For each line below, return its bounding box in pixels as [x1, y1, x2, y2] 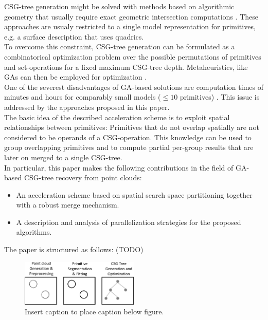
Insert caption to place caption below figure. [25, 306, 164, 317]
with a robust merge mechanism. [16, 199, 119, 210]
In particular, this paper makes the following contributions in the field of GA [4, 162, 247, 173]
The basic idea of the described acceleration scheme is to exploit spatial [4, 111, 230, 122]
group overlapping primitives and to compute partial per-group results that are [4, 142, 254, 153]
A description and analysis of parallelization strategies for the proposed [16, 216, 241, 227]
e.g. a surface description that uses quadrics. [4, 31, 144, 42]
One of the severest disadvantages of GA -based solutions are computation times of [4, 81, 263, 92]
